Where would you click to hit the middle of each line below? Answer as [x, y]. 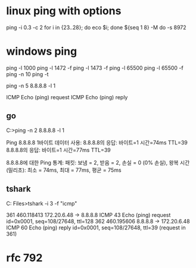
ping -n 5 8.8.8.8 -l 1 [31, 86]
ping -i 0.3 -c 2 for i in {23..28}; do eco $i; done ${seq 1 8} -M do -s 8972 [96, 27]
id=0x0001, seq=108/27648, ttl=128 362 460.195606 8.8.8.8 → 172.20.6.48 [98, 221]
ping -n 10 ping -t [27, 74]
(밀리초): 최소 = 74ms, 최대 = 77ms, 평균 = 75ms [64, 170]
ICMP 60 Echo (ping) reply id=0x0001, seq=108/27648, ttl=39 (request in [96, 228]
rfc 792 [24, 258]
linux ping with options [64, 11]
